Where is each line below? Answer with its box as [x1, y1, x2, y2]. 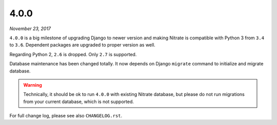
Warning [23, 82, 42, 88]
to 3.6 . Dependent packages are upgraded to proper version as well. [9, 42, 156, 48]
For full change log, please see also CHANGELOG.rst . [9, 113, 123, 119]
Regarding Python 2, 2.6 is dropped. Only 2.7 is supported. [9, 51, 137, 57]
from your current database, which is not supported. [23, 98, 134, 105]
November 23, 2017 [9, 26, 51, 32]
